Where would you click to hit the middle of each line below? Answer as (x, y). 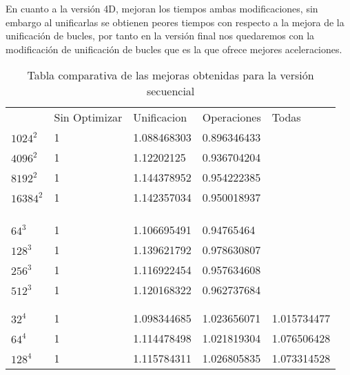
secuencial (171, 91)
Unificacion (160, 117)
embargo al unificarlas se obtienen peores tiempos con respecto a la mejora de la (175, 22)
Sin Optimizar (88, 117)
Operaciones (231, 117)
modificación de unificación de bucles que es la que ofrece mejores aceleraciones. (174, 49)
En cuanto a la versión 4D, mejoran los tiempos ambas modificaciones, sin (162, 8)
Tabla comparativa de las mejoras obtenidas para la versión (171, 75)
